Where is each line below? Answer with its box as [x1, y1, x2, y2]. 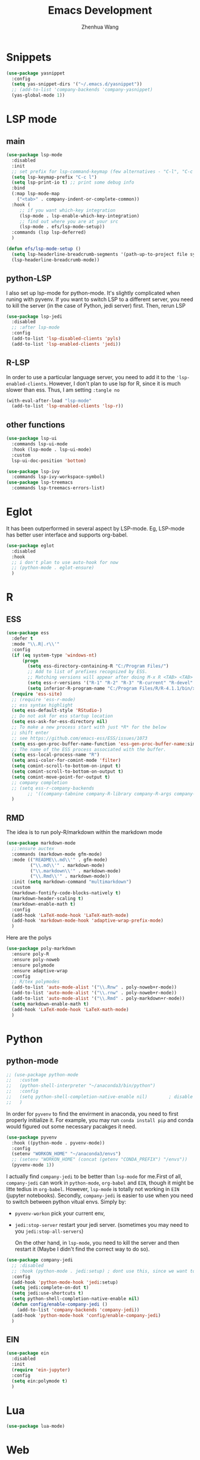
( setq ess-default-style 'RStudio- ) [11, 708, 102, 714]
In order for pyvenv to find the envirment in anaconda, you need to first [6, 1110, 179, 1117]
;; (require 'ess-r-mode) [11, 696, 76, 702]
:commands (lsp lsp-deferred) [11, 230, 86, 235]
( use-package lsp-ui [6, 436, 58, 442]
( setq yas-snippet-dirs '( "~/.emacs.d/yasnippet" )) [11, 81, 143, 87]
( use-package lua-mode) [6, 1423, 65, 1430]
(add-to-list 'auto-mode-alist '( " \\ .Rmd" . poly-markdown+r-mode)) [11, 996, 185, 1002]
